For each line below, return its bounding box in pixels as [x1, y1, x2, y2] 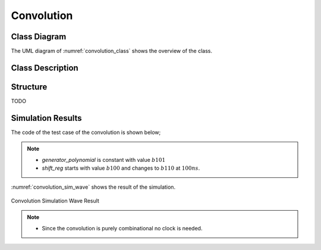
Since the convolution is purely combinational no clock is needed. [42, 224, 203, 232]
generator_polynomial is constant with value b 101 [42, 156, 166, 163]
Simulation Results [11, 113, 83, 123]
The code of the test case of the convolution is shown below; [11, 129, 161, 136]
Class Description [11, 62, 78, 73]
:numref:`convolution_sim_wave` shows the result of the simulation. [11, 183, 175, 190]
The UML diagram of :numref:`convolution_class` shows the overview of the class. [11, 48, 213, 55]
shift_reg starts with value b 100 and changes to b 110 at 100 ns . [42, 164, 200, 172]
